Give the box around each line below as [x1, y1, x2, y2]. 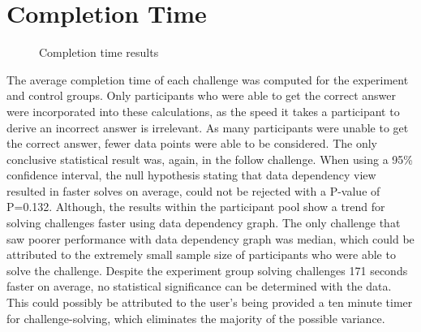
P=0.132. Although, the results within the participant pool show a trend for [6, 198, 385, 215]
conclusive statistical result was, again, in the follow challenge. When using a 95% [6, 150, 413, 167]
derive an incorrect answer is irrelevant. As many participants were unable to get [6, 119, 409, 136]
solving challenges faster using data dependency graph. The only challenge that [6, 214, 401, 231]
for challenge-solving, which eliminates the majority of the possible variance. [6, 309, 385, 326]
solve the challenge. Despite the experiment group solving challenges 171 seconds [6, 261, 408, 278]
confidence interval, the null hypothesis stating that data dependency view [6, 166, 376, 183]
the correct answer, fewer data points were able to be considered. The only [6, 135, 377, 152]
